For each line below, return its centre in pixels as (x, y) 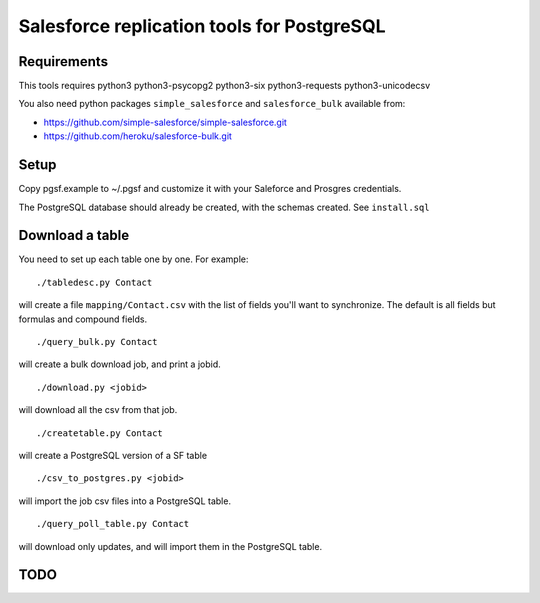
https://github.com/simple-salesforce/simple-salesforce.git (165, 122)
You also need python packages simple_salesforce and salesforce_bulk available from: (212, 104)
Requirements (63, 61)
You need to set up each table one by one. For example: (133, 259)
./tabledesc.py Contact (94, 282)
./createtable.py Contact (100, 433)
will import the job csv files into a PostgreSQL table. (125, 501)
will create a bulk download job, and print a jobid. (119, 364)
